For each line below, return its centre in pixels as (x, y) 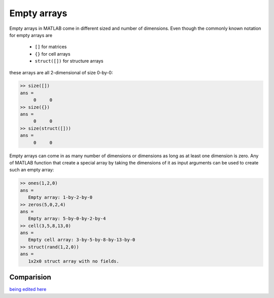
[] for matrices (51, 47)
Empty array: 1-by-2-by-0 (60, 198)
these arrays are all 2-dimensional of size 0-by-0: (61, 72)
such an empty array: (32, 170)
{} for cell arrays (53, 54)
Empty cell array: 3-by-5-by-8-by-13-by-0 (82, 240)
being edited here (28, 289)
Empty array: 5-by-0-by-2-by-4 (67, 219)
